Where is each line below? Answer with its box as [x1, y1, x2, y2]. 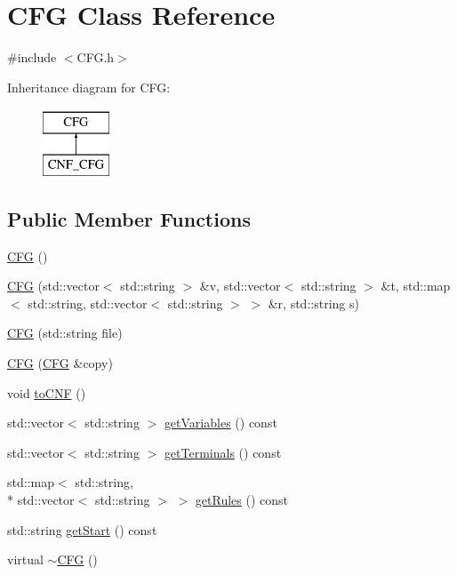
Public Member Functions [7, 204, 251, 232]
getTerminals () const [164, 443, 282, 461]
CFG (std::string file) [7, 323, 123, 342]
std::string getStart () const [7, 520, 157, 539]
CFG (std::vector [7, 276, 100, 295]
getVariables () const [164, 413, 277, 432]
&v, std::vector [199, 276, 281, 295]
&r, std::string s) [268, 293, 359, 312]
